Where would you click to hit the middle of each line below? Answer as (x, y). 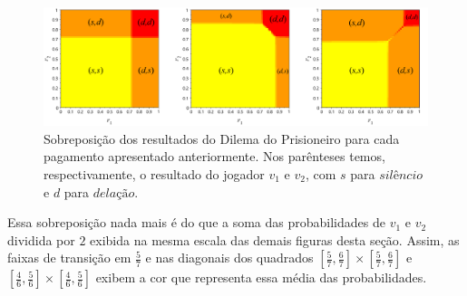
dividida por (41, 239)
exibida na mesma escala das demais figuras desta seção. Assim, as (275, 239)
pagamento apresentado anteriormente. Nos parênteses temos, (214, 156)
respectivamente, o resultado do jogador (154, 174)
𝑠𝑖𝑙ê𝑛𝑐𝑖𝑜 (401, 176)
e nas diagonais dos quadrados (229, 258)
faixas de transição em (69, 258)
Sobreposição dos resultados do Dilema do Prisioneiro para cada (222, 138)
